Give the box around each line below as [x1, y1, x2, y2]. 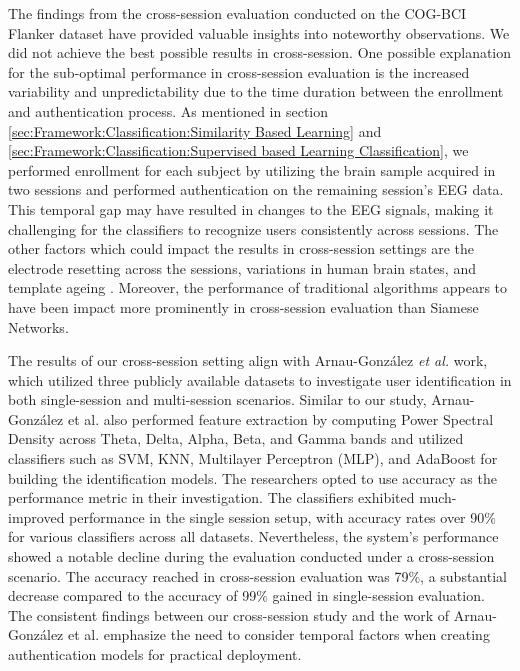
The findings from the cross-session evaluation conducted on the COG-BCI [8, 3, 467, 23]
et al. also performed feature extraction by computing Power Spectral [67, 408, 494, 429]
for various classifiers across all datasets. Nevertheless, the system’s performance [8, 526, 499, 547]
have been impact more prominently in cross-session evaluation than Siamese [8, 296, 479, 317]
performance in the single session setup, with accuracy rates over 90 [69, 506, 485, 527]
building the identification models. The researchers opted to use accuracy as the [8, 467, 497, 488]
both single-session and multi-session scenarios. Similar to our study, [8, 389, 427, 410]
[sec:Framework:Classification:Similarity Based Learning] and [8, 120, 382, 141]
